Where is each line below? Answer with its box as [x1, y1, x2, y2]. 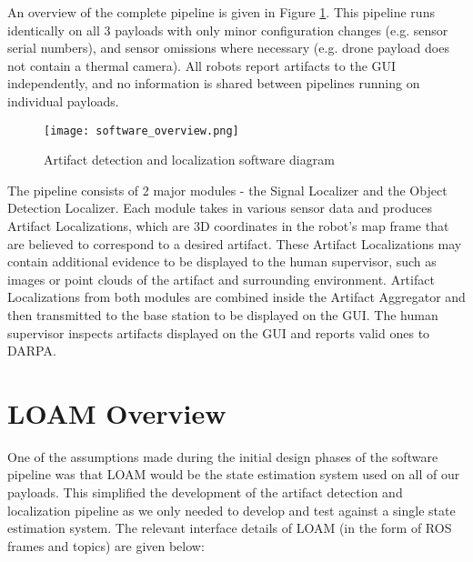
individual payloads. [7, 91, 119, 110]
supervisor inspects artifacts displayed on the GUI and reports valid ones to [7, 323, 430, 342]
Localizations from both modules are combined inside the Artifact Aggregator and [7, 287, 466, 306]
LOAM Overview [7, 394, 226, 431]
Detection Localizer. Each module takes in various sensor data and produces [7, 198, 432, 217]
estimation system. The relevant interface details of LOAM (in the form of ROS [7, 518, 452, 537]
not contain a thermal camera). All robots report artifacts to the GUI [7, 55, 397, 75]
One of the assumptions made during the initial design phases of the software [7, 447, 438, 466]
